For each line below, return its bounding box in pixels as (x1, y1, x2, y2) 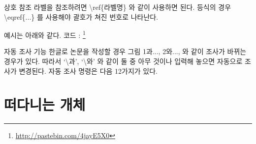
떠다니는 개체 (4, 94, 86, 115)
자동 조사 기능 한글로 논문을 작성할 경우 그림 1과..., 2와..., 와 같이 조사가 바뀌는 (4, 46, 247, 57)
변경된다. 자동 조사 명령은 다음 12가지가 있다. (19, 65, 158, 76)
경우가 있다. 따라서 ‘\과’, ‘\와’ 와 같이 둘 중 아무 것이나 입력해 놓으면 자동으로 (4, 56, 243, 66)
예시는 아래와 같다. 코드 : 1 (4, 29, 86, 40)
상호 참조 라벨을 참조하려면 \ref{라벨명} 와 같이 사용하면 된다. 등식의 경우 (4, 2, 231, 12)
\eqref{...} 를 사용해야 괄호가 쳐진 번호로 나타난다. (4, 11, 159, 22)
